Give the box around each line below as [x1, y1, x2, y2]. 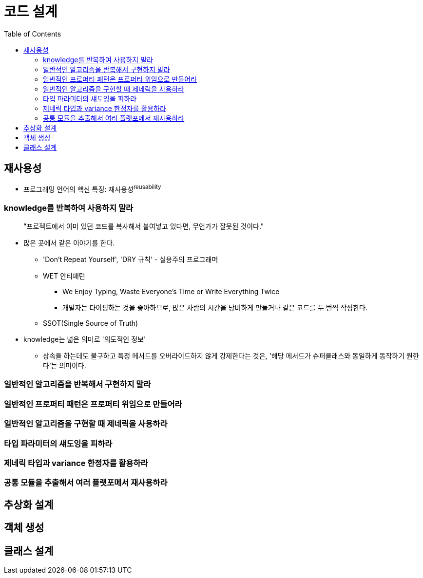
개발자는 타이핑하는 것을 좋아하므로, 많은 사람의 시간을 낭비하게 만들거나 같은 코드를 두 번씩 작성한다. [62, 303, 367, 312]
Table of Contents [4, 29, 61, 38]
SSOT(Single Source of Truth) [43, 319, 138, 327]
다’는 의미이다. [43, 361, 86, 370]
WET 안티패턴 [43, 272, 85, 280]
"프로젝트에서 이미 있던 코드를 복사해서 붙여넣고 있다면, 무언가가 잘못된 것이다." [23, 222, 264, 230]
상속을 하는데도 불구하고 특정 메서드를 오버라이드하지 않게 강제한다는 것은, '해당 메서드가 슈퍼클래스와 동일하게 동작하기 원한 [43, 352, 419, 360]
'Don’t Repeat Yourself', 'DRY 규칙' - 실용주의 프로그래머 [43, 255, 218, 263]
